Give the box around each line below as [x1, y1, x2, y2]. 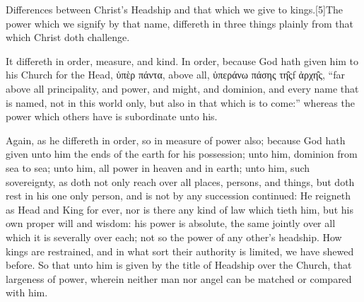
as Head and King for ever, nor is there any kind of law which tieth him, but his [6, 202, 353, 216]
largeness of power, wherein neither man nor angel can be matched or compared [6, 271, 352, 286]
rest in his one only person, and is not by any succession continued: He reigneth [6, 188, 351, 203]
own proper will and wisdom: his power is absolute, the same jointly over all [6, 216, 336, 231]
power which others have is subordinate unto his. [6, 109, 218, 124]
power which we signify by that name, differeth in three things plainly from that [6, 16, 353, 30]
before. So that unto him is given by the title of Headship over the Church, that [6, 257, 352, 272]
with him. [6, 285, 48, 300]
